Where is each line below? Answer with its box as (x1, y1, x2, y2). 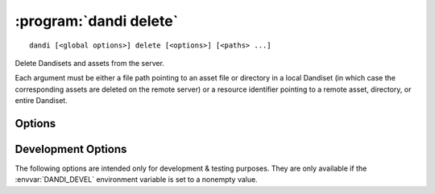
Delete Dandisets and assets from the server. (14, 58, 165, 68)
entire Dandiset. (14, 96, 68, 105)
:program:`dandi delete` (14, 12, 179, 30)
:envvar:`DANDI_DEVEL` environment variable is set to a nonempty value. (14, 175, 258, 184)
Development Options (14, 142, 127, 156)
